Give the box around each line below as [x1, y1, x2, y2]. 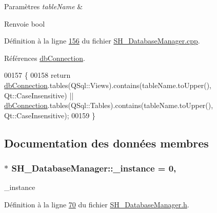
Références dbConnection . [4, 52, 85, 63]
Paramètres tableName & [4, 1, 83, 11]
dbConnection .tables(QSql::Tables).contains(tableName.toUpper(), [4, 100, 213, 111]
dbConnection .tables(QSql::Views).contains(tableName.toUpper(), [4, 79, 212, 90]
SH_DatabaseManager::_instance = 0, [11, 162, 176, 175]
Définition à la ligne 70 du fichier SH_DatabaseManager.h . [4, 199, 189, 209]
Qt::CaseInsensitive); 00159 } [4, 110, 95, 120]
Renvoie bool [4, 18, 45, 29]
